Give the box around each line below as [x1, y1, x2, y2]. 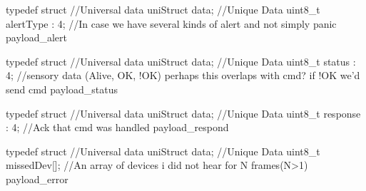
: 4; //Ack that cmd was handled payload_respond [6, 120, 229, 135]
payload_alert [6, 30, 68, 45]
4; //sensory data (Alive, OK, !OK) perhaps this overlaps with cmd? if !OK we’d [6, 68, 360, 83]
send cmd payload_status [6, 81, 118, 96]
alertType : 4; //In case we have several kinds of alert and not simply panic [6, 16, 337, 31]
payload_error [6, 171, 68, 186]
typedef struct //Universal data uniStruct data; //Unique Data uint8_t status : [6, 53, 356, 68]
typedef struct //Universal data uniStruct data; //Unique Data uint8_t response [6, 105, 361, 120]
